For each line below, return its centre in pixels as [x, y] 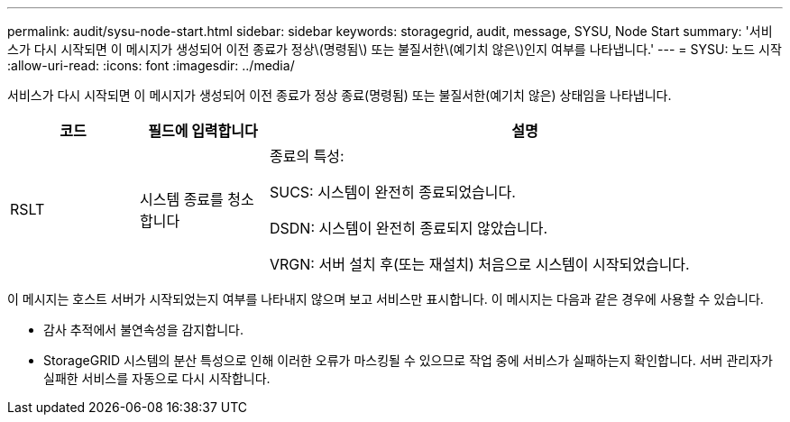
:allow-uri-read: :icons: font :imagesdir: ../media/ [151, 65]
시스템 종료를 [181, 199]
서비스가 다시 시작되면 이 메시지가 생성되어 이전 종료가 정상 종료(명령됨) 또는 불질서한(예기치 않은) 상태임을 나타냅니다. [340, 95]
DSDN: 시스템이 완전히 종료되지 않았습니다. [409, 228]
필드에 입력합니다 [203, 131]
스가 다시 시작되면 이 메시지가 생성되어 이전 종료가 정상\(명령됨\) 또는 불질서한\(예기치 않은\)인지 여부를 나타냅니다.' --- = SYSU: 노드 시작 [395, 49]
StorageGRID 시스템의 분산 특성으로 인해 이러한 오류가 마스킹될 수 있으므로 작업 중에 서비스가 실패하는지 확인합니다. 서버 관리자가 [408, 360]
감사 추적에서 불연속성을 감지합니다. [143, 330]
